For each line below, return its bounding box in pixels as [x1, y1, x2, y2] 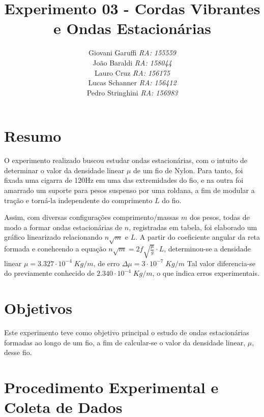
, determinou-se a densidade [164, 243, 251, 254]
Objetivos [4, 297, 72, 318]
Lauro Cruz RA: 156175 [95, 67, 170, 78]
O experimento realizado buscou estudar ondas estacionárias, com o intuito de [4, 155, 248, 166]
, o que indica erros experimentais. [152, 268, 259, 278]
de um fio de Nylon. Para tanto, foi [133, 165, 243, 175]
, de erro [93, 258, 120, 268]
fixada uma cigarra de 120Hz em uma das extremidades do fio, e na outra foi [4, 175, 244, 185]
